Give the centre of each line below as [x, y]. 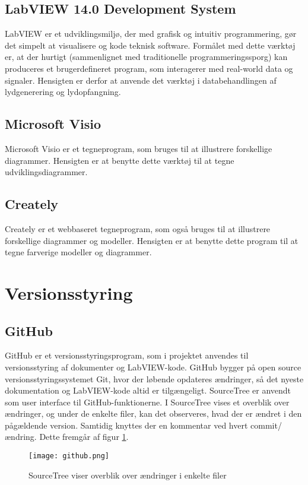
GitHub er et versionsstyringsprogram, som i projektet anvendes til [127, 355]
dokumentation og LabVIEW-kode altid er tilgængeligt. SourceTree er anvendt [148, 390]
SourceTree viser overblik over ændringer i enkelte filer [128, 475]
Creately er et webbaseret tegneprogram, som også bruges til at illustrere [138, 228]
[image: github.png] [69, 456]
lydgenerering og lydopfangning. [63, 92]
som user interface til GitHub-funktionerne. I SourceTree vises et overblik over [147, 402]
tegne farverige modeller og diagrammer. [78, 252]
